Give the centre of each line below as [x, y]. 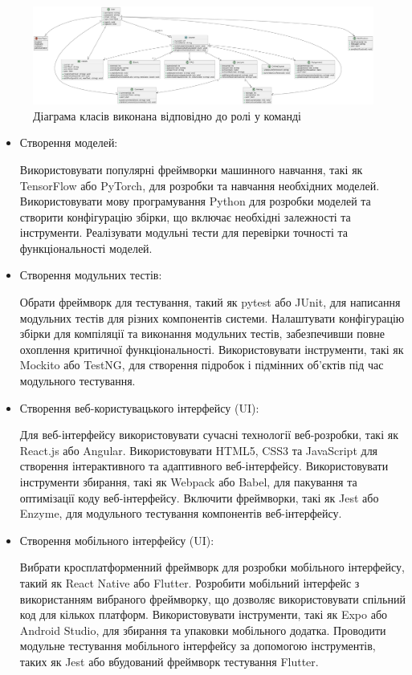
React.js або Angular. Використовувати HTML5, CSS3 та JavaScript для [199, 450]
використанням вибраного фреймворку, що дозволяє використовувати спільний [212, 598]
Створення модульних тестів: [91, 275]
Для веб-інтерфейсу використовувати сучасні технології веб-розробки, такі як [209, 435]
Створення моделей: [69, 142]
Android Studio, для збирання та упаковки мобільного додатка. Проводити [203, 630]
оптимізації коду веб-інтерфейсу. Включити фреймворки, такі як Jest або [199, 497]
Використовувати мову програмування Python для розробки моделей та [195, 201]
